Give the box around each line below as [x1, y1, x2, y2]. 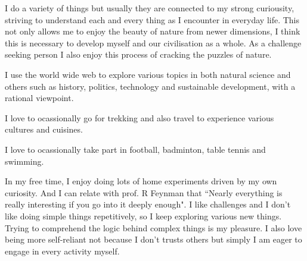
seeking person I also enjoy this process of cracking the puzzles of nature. [5, 48, 272, 61]
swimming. [5, 155, 44, 167]
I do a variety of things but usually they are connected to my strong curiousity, [5, 2, 294, 14]
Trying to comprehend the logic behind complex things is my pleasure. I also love [5, 221, 302, 234]
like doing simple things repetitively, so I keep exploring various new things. [5, 209, 282, 222]
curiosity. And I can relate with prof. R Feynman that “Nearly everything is [5, 186, 283, 199]
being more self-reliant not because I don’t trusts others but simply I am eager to [5, 233, 302, 246]
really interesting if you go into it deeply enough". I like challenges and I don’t [5, 198, 291, 210]
